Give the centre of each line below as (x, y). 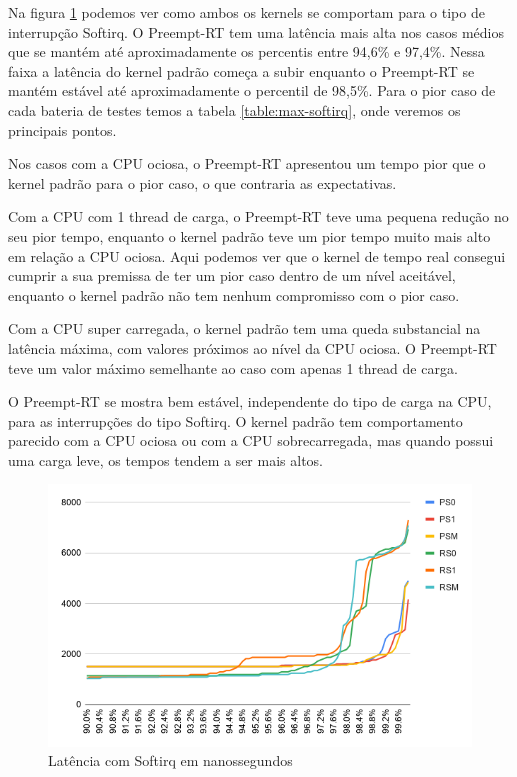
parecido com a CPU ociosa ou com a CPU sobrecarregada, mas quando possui (251, 440)
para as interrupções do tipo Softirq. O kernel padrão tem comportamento (235, 420)
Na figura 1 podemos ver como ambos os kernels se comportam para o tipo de (246, 12)
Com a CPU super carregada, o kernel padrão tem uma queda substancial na (244, 328)
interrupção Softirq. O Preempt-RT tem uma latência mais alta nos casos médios (256, 31)
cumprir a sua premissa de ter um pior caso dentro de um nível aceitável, (232, 275)
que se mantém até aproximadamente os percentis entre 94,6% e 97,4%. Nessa (246, 51)
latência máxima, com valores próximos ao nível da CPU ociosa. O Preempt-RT (252, 347)
